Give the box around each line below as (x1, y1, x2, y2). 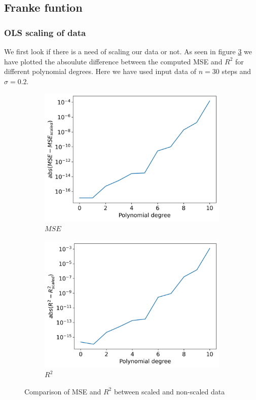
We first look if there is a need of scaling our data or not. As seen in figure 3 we (4, 46, 252, 56)
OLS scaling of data (4, 26, 86, 39)
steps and (222, 66, 251, 77)
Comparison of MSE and (24, 386, 101, 396)
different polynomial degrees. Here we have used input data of (4, 66, 197, 77)
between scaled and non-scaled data (114, 386, 225, 396)
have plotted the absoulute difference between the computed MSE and (4, 56, 223, 66)
